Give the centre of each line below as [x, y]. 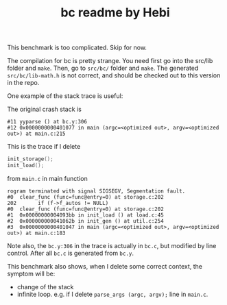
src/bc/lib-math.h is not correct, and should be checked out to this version [114, 75]
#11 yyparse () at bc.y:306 [47, 122]
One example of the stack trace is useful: [65, 96]
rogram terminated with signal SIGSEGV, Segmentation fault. [96, 191]
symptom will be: [31, 273]
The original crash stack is [45, 109]
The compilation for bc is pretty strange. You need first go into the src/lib [110, 61]
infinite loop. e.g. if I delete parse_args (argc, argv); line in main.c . [112, 294]
